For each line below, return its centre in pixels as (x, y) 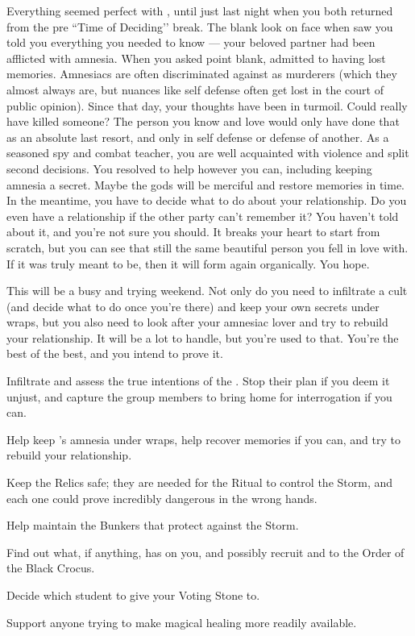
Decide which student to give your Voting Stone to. (133, 595)
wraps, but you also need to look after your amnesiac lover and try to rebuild (197, 322)
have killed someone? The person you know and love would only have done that (203, 121)
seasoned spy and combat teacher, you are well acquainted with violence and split (208, 153)
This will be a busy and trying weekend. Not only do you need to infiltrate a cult (207, 291)
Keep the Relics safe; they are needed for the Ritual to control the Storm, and (200, 482)
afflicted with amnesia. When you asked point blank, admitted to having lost (196, 58)
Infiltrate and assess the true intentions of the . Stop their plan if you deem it (198, 381)
